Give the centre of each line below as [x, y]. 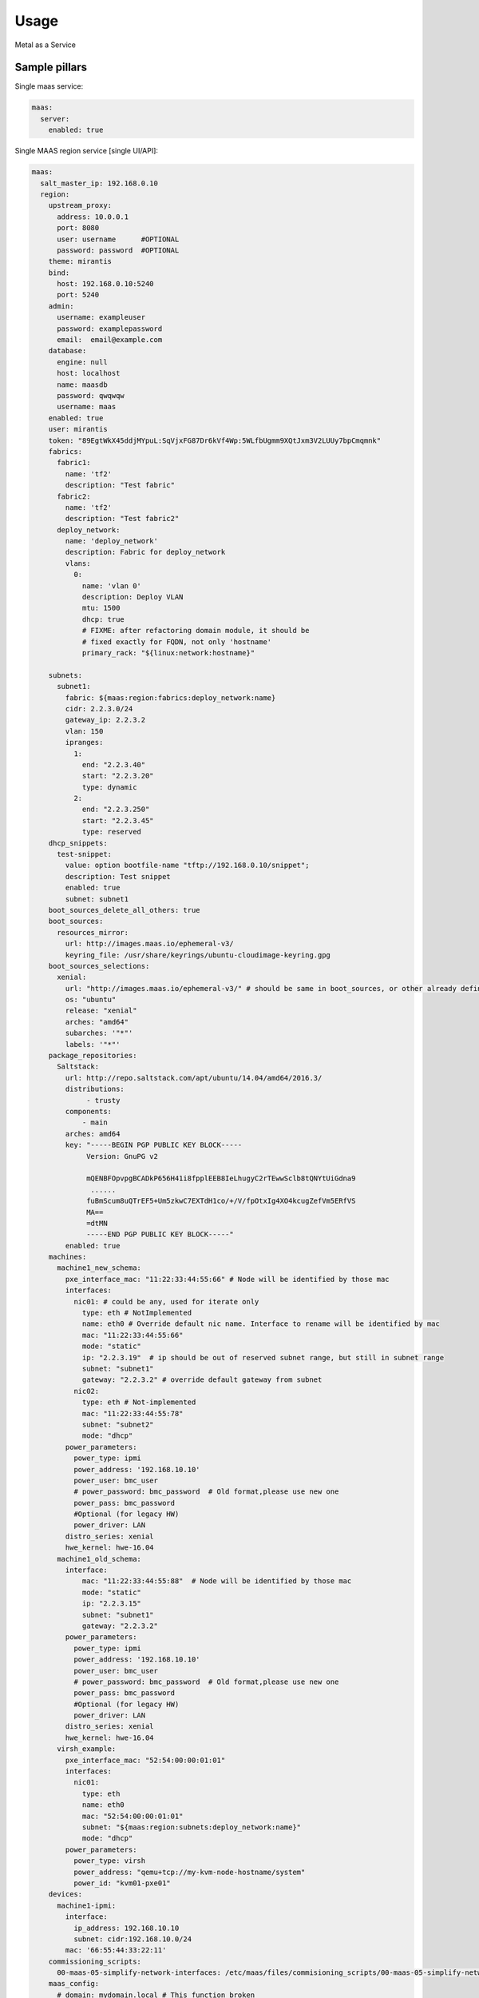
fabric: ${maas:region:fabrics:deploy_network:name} [170, 698]
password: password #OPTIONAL [118, 250]
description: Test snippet [118, 876]
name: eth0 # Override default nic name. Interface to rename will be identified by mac [261, 1324]
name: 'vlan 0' [111, 586]
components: [88, 1111]
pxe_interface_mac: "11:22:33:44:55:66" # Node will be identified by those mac [228, 1279]
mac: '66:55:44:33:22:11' [116, 1950]
